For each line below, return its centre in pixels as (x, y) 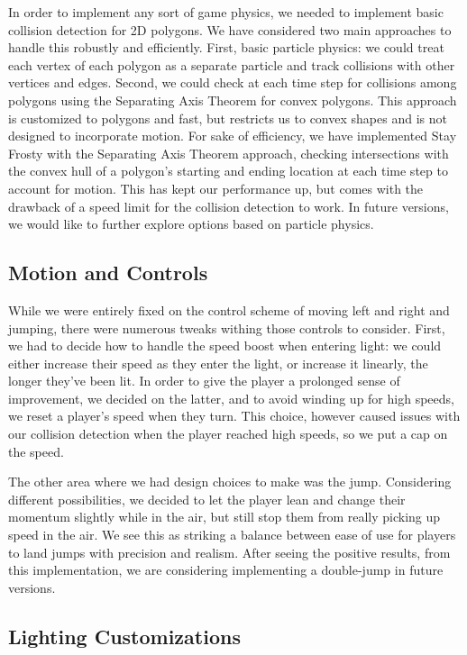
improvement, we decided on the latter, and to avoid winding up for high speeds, (231, 398)
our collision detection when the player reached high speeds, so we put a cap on (228, 434)
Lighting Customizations (124, 636)
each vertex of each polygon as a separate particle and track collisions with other (232, 64)
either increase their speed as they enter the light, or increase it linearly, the (218, 363)
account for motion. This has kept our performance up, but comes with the (216, 188)
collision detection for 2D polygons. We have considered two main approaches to (230, 29)
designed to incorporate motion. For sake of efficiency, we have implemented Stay (233, 136)
